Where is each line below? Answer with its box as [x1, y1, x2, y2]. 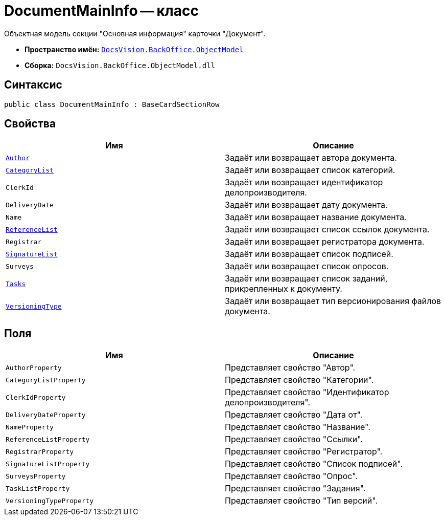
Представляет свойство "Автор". [225, 362, 356, 373]
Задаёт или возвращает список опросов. [225, 261, 389, 272]
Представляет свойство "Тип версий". [225, 495, 378, 506]
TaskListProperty [6, 484, 70, 492]
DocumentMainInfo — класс [4, 2, 199, 19]
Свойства [4, 117, 56, 131]
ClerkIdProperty [6, 393, 66, 401]
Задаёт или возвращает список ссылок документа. [225, 224, 430, 235]
